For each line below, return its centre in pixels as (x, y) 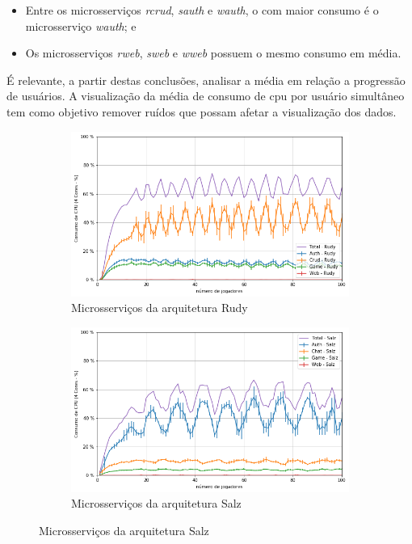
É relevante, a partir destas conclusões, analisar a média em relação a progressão (206, 80)
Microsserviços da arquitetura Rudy (160, 308)
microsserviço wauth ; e (81, 25)
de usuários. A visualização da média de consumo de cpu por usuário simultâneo (206, 96)
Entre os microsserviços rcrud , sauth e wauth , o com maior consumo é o (202, 10)
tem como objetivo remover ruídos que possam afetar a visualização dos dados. (202, 111)
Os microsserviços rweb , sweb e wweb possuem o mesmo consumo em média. (213, 53)
